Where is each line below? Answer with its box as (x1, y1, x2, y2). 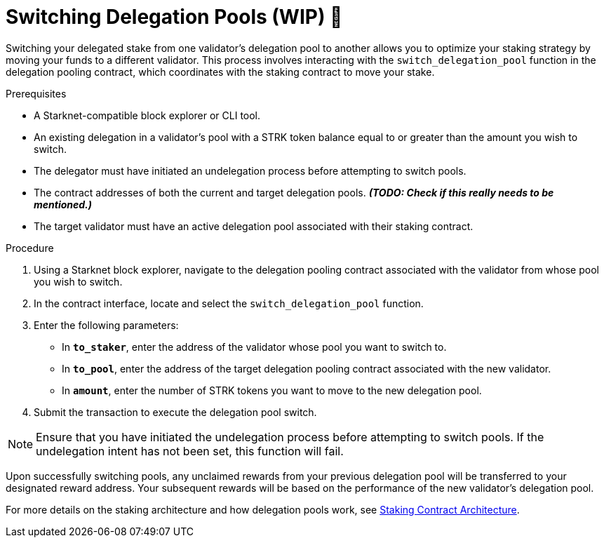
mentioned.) (34, 198, 92, 210)
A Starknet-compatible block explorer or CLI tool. (34, 109, 261, 121)
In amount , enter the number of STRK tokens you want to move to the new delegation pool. (62, 384, 482, 396)
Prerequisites (6, 87, 67, 100)
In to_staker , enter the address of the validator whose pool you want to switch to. (62, 340, 447, 353)
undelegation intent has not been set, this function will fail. (36, 443, 344, 458)
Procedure (6, 241, 54, 254)
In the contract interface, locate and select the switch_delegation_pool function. (34, 297, 424, 309)
